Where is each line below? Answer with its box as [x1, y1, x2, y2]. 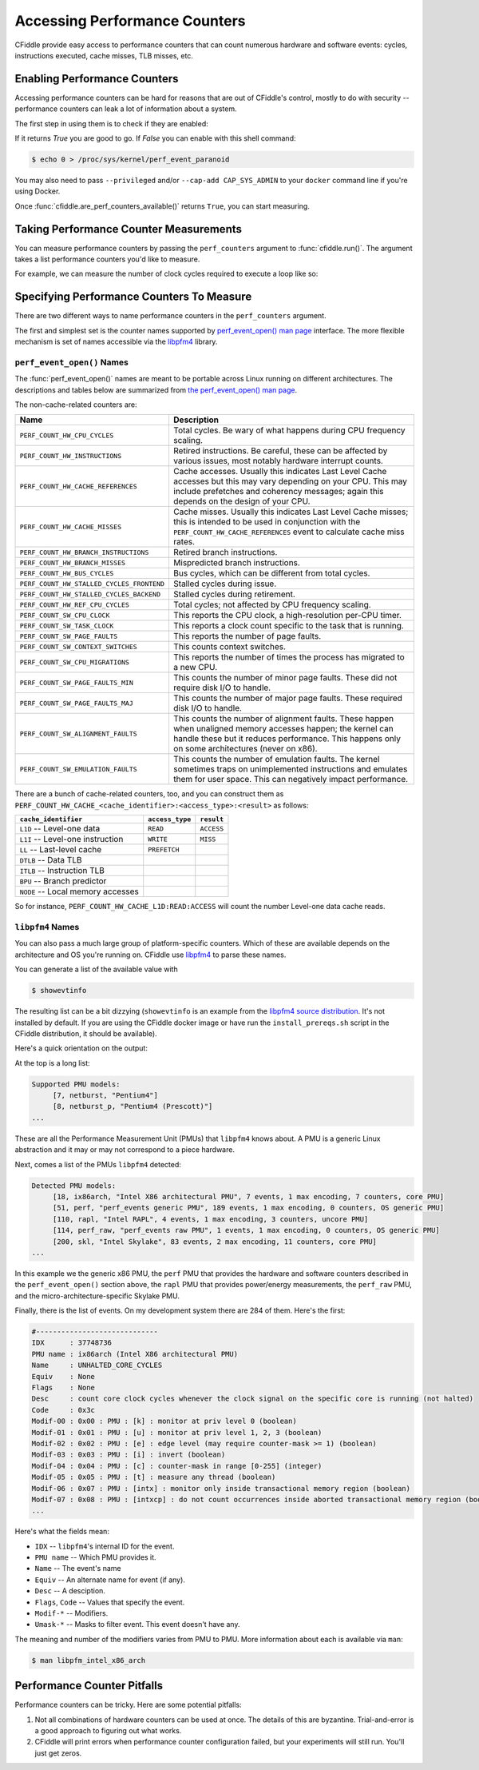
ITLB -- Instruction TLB [19, 865, 105, 876]
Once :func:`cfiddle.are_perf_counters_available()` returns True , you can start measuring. [14, 201, 311, 211]
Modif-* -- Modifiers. [34, 1609, 109, 1618]
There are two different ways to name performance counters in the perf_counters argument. [14, 311, 327, 321]
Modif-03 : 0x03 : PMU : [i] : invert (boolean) [31, 1450, 226, 1459]
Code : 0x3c [31, 1405, 96, 1414]
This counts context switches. [172, 641, 287, 652]
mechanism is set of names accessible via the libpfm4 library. [14, 337, 218, 347]
